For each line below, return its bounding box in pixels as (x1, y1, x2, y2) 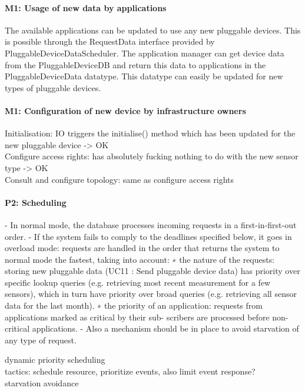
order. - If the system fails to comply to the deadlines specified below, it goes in (5, 230, 292, 242)
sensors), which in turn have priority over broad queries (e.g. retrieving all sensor (5, 288, 297, 300)
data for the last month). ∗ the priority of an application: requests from (5, 299, 263, 312)
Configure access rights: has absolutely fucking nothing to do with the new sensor (5, 150, 299, 162)
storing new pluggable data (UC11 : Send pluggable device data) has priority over (5, 265, 300, 277)
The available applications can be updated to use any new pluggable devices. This (5, 24, 301, 36)
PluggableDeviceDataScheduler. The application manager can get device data (5, 46, 284, 59)
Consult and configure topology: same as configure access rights (5, 173, 234, 185)
